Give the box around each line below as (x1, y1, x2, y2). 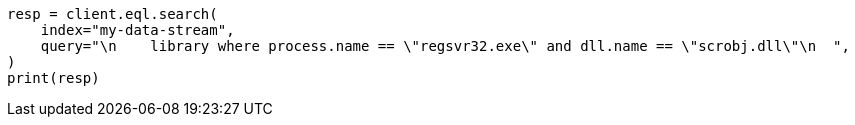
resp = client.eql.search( (7, 6, 218, 22)
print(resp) (7, 70, 100, 86)
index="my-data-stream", (40, 22, 235, 38)
